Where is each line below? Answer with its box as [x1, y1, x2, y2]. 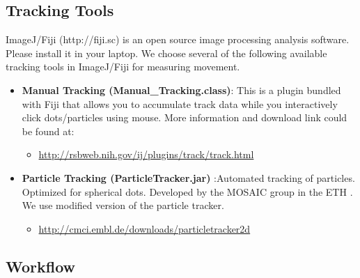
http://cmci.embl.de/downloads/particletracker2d [38, 221, 251, 235]
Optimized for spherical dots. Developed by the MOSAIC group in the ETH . [22, 184, 353, 199]
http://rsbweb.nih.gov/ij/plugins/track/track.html [38, 147, 254, 162]
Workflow [6, 255, 76, 277]
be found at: [22, 123, 75, 138]
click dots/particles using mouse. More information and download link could [22, 110, 347, 125]
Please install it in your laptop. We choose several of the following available [6, 45, 327, 60]
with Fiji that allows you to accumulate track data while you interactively [22, 96, 338, 111]
